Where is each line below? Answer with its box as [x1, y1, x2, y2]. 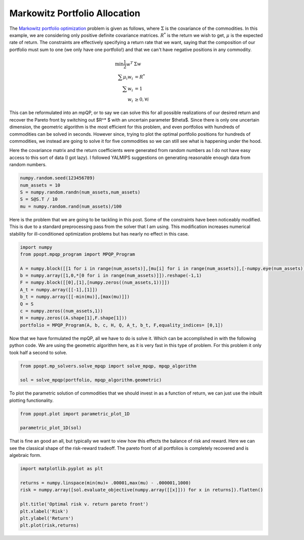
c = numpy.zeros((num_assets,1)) [20, 308, 103, 314]
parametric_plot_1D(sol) [20, 425, 82, 431]
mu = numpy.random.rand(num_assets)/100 [20, 203, 122, 209]
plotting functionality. [9, 397, 54, 403]
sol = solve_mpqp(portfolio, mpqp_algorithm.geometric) [20, 377, 162, 383]
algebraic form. [9, 452, 42, 458]
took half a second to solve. [9, 350, 67, 356]
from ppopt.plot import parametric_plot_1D [20, 411, 130, 416]
